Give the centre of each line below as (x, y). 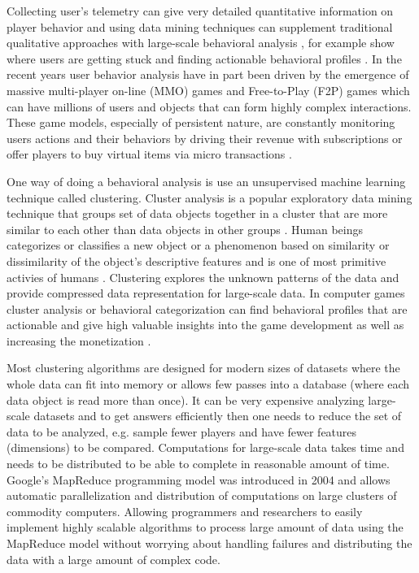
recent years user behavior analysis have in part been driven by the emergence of (208, 74)
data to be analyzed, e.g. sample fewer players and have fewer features (182, 431)
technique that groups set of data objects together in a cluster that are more (197, 213)
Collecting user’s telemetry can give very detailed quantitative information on (200, 11)
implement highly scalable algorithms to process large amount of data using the (205, 527)
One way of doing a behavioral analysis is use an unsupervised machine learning (206, 181)
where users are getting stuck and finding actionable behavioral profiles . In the (204, 58)
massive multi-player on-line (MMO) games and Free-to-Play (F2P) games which (208, 90)
